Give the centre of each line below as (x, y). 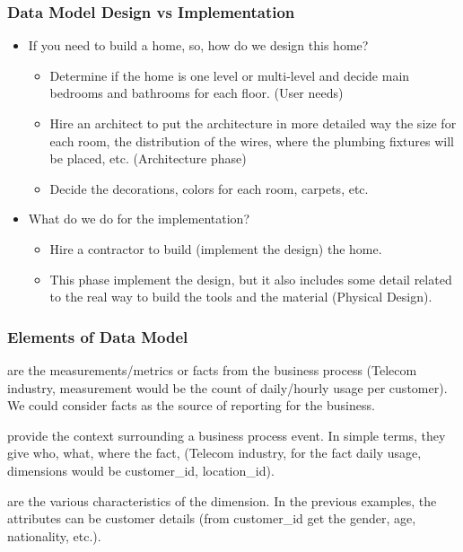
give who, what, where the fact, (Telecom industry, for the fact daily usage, (214, 453)
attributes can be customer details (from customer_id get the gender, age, (212, 518)
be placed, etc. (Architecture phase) (148, 158)
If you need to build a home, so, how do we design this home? (198, 45)
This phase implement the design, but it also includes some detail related (251, 279)
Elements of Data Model (98, 336)
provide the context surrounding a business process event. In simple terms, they (227, 435)
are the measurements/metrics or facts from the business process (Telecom (212, 369)
